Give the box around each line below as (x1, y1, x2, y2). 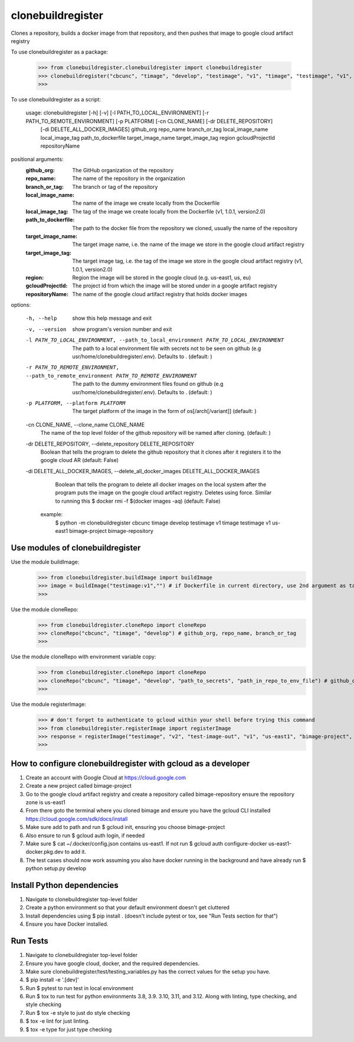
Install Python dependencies (11, 880, 119, 890)
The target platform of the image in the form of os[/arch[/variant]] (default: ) (72, 408, 257, 415)
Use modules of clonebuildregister (11, 543, 141, 553)
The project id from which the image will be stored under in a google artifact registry (72, 282, 277, 289)
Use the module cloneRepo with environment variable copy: (11, 653, 156, 660)
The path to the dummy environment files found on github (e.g (72, 381, 224, 388)
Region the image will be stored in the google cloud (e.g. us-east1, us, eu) (72, 274, 251, 281)
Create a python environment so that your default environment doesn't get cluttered (25, 904, 230, 911)
